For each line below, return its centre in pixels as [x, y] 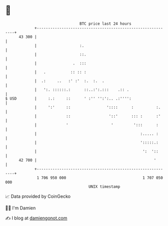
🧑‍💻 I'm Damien [21, 208]
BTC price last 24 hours [106, 24]
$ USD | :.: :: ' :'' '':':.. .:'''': [68, 98]
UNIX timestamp [104, 186]
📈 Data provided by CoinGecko [38, 196]
